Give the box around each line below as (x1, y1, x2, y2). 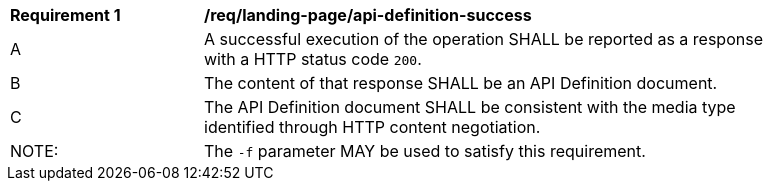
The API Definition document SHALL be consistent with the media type (204, 97, 736, 117)
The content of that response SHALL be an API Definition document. (204, 73, 718, 93)
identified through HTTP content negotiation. (204, 117, 541, 137)
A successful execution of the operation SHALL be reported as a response (204, 29, 763, 49)
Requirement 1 (10, 5, 121, 25)
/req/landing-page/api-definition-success (204, 5, 532, 25)
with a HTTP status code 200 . (204, 49, 422, 69)
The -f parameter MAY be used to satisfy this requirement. (204, 141, 646, 161)
